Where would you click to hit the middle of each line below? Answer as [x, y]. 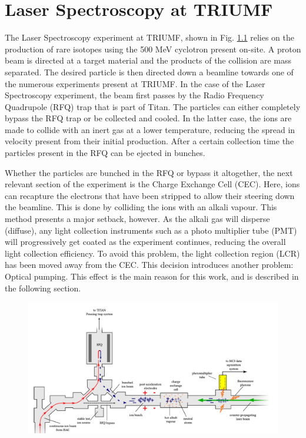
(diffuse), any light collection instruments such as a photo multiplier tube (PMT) [151, 230]
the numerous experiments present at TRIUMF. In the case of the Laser [135, 83]
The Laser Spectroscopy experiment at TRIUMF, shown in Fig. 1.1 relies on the [150, 37]
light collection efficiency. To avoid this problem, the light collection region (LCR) [152, 253]
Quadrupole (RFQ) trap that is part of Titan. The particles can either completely [153, 106]
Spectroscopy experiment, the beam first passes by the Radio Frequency [134, 95]
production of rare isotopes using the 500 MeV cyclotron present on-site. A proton [153, 49]
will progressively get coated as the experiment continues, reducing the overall [145, 242]
